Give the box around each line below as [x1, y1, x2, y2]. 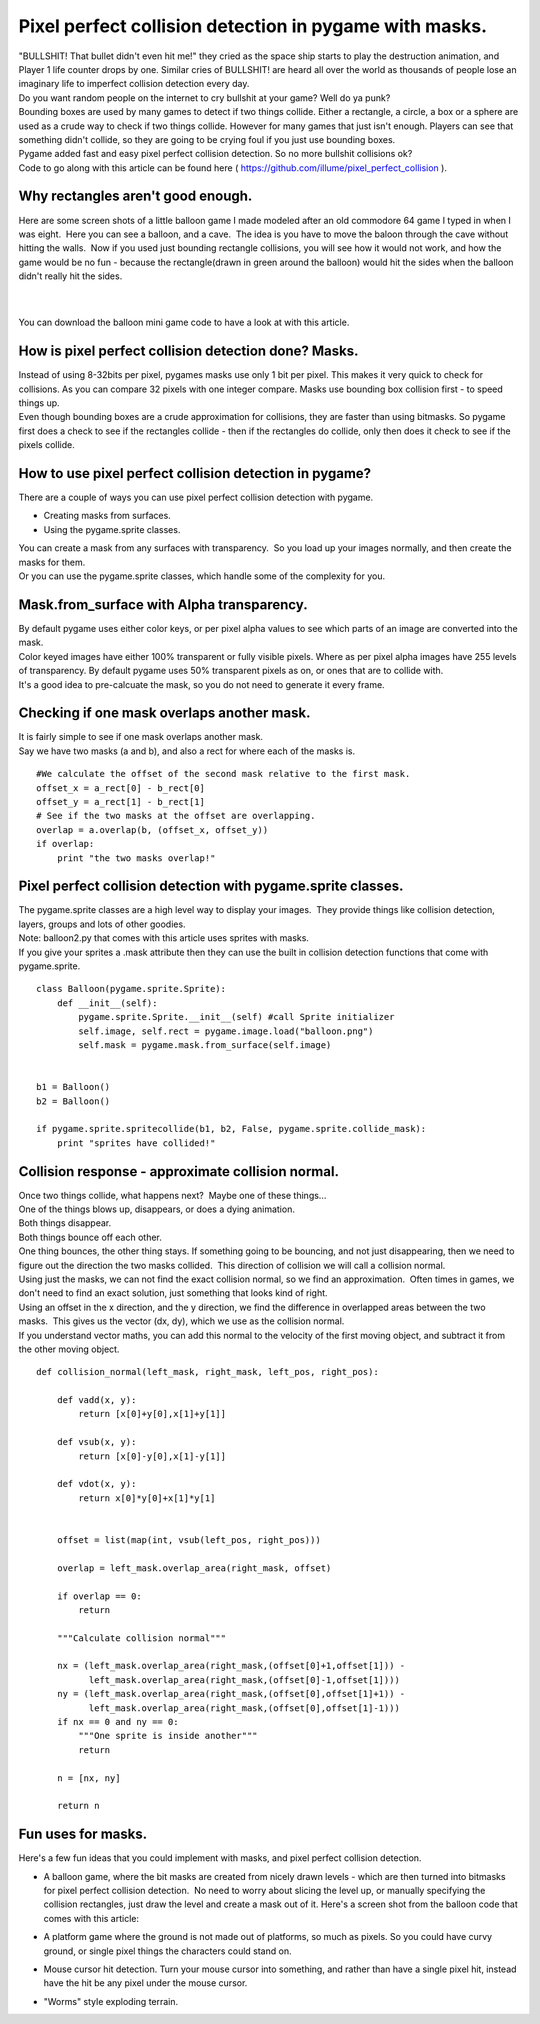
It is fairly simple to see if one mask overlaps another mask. [18, 731, 264, 743]
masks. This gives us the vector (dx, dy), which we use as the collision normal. [18, 1315, 345, 1327]
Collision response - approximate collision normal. [18, 1163, 340, 1180]
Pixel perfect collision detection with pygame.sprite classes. [18, 878, 404, 895]
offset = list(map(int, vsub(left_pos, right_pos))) [56, 1534, 322, 1545]
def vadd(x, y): [56, 1395, 137, 1406]
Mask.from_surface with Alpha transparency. [18, 596, 309, 613]
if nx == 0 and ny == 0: [56, 1716, 179, 1728]
